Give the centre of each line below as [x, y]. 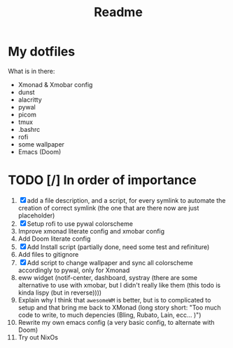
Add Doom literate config [54, 239]
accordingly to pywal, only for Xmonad [74, 270]
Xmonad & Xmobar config [55, 84]
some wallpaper [41, 144]
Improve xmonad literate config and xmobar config [91, 231]
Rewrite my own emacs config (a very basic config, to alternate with [116, 322]
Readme [118, 12]
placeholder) [36, 215]
